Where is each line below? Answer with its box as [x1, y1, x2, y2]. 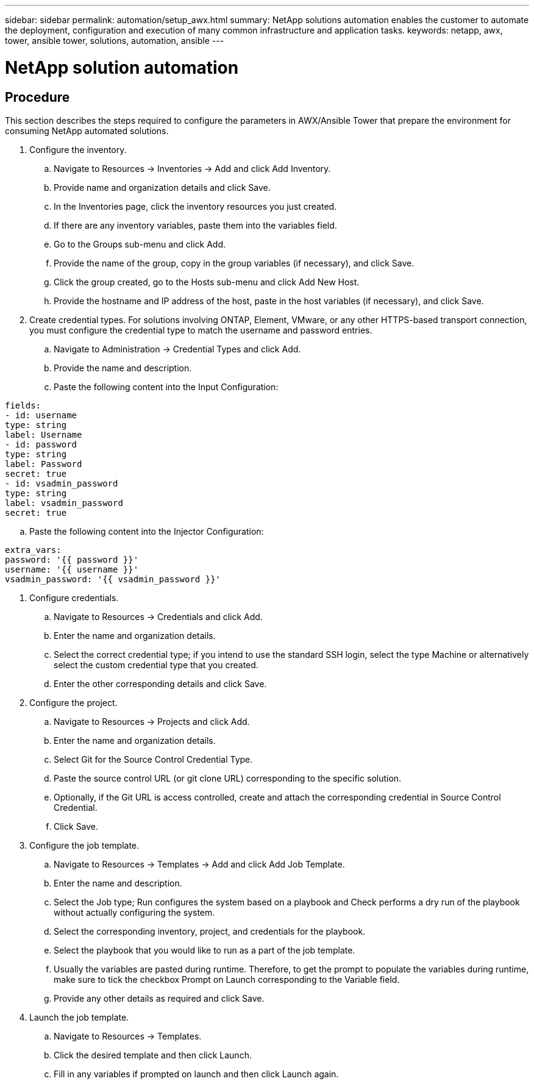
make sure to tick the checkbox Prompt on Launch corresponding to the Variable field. [54, 974, 400, 985]
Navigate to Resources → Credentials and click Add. [54, 611, 263, 622]
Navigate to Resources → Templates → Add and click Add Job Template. [54, 858, 345, 869]
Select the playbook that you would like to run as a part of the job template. [54, 944, 355, 955]
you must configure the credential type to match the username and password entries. [29, 324, 372, 335]
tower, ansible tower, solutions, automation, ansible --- [5, 35, 224, 46]
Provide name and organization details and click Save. [54, 182, 271, 193]
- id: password [5, 439, 77, 449]
